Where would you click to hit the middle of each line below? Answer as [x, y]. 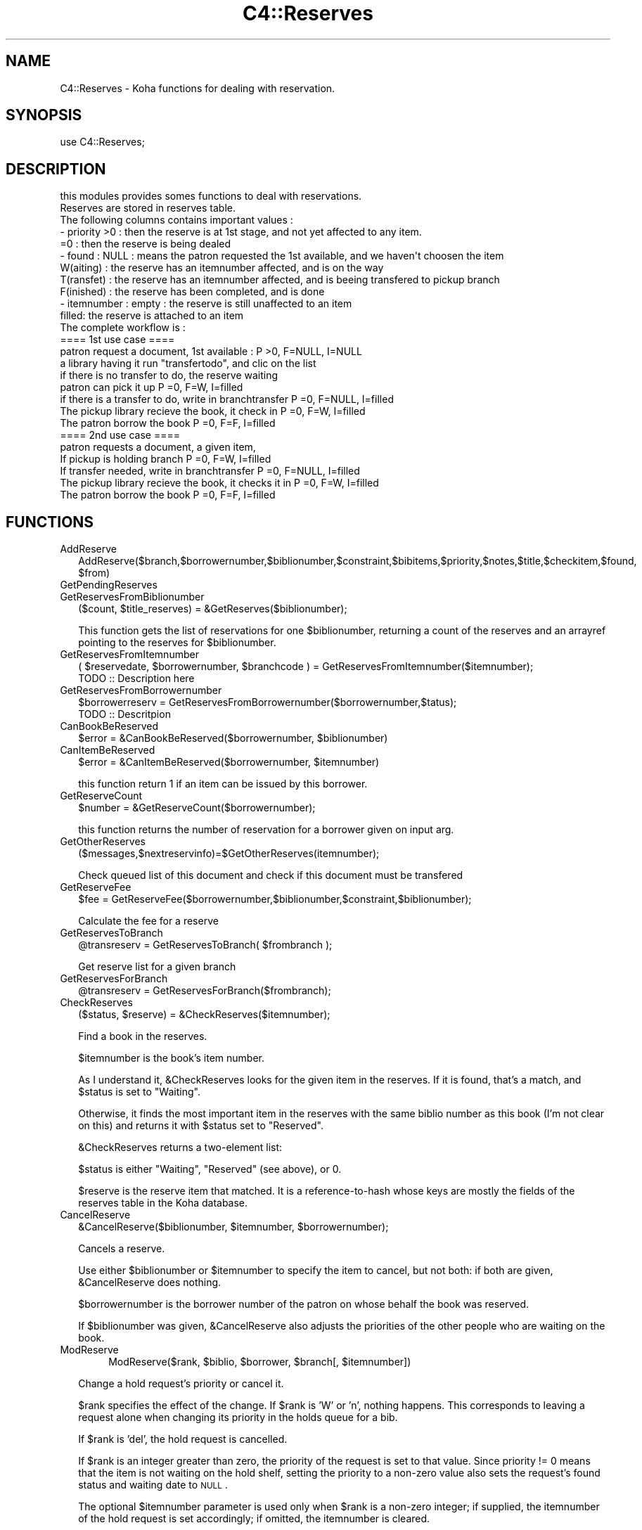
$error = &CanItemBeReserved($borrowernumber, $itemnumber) [229, 762]
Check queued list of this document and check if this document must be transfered [271, 875]
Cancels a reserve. [122, 1249]
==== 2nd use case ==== [120, 435]
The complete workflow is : [123, 328]
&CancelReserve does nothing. [150, 1282]
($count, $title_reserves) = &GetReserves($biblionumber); [213, 609]
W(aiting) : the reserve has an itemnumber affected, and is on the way [222, 268]
